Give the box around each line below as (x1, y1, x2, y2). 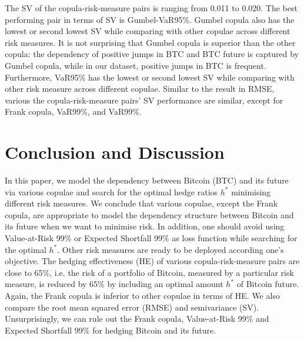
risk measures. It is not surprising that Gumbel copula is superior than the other (5, 36, 296, 48)
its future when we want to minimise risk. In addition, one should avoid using (5, 220, 285, 232)
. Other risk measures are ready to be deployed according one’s (57, 243, 284, 255)
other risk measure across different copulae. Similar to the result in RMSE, (5, 82, 275, 95)
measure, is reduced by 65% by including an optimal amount (5, 278, 223, 290)
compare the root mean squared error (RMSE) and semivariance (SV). (5, 301, 259, 313)
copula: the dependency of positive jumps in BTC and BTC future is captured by (5, 48, 299, 60)
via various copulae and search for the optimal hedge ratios (5, 185, 218, 198)
